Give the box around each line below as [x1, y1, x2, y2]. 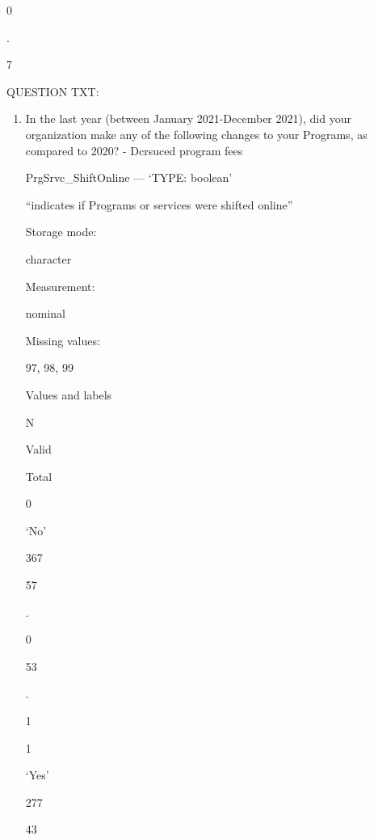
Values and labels [25, 386, 112, 403]
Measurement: [25, 277, 95, 294]
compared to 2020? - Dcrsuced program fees [25, 141, 243, 158]
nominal [25, 305, 65, 322]
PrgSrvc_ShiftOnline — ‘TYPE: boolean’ [25, 169, 233, 186]
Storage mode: [25, 223, 97, 240]
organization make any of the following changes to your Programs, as [25, 125, 368, 142]
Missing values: [25, 331, 100, 348]
